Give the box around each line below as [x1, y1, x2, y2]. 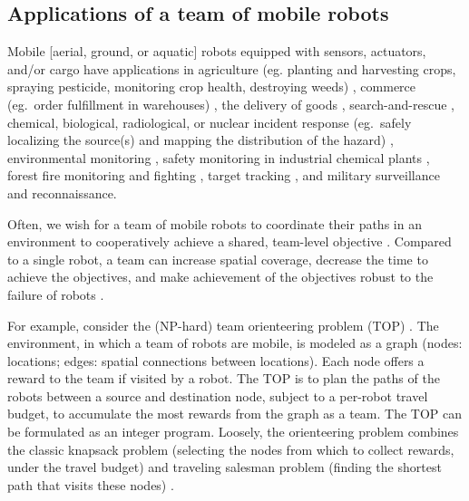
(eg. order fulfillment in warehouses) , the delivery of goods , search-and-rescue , [7, 94, 454, 113]
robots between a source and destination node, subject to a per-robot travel [7, 386, 428, 405]
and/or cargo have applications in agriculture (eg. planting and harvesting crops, [7, 59, 456, 78]
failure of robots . [7, 284, 104, 303]
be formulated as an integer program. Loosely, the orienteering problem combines [7, 422, 459, 441]
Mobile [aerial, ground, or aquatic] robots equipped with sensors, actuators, [7, 42, 426, 61]
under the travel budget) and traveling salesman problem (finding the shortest [7, 458, 442, 477]
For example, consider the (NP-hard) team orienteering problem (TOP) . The [7, 315, 439, 334]
